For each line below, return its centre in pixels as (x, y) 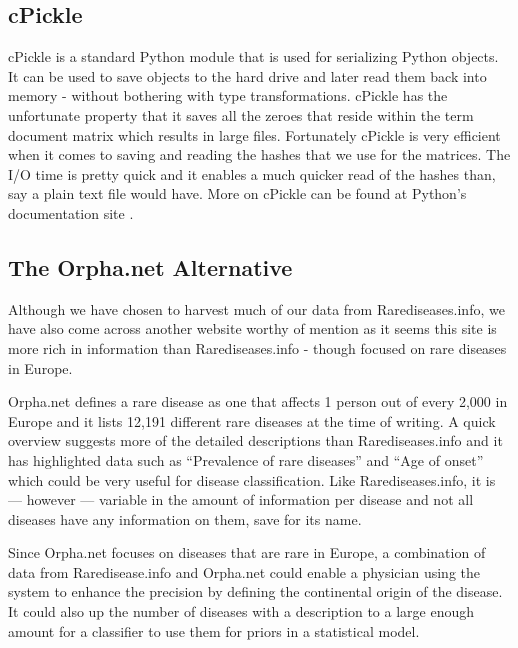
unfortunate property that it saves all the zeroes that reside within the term (241, 114)
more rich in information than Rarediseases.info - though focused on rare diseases (257, 347)
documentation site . (71, 212)
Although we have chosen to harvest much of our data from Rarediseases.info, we (256, 308)
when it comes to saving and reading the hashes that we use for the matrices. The (259, 154)
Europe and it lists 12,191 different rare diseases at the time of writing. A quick (252, 420)
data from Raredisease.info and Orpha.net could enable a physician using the (244, 571)
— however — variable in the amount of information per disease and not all (241, 499)
